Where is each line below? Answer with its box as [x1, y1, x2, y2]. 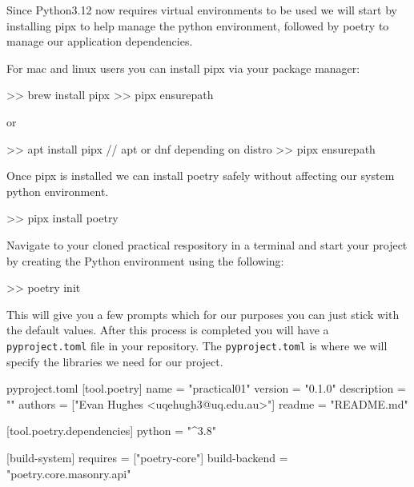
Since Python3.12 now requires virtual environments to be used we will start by [6, 2, 397, 18]
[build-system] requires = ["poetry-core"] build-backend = [6, 449, 288, 465]
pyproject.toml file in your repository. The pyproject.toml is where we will [6, 337, 388, 353]
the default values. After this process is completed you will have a [6, 321, 329, 338]
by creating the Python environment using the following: [6, 252, 284, 269]
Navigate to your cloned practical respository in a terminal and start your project [6, 236, 408, 253]
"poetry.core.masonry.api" [6, 465, 131, 481]
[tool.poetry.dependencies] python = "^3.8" [6, 422, 216, 439]
